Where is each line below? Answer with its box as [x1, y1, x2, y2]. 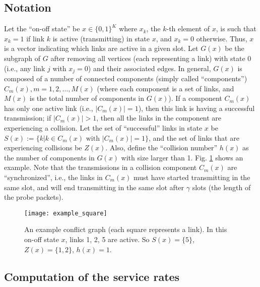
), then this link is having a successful [138, 102, 255, 113]
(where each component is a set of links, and [97, 83, 234, 93]
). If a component [168, 93, 222, 103]
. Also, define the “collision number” [105, 142, 218, 153]
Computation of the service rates [4, 268, 180, 284]
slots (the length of [192, 182, 251, 192]
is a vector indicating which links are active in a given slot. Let [4, 43, 199, 53]
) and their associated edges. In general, [88, 63, 211, 73]
